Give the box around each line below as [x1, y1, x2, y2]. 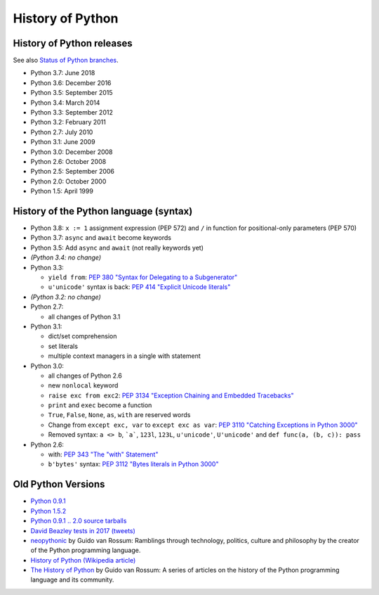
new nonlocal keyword [48, 381, 119, 390]
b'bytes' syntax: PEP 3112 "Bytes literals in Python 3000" [48, 460, 219, 468]
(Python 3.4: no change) [30, 253, 102, 262]
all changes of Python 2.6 [48, 371, 122, 380]
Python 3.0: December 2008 [30, 148, 113, 156]
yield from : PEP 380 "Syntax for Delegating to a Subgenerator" [48, 273, 238, 281]
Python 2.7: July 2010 [30, 127, 93, 136]
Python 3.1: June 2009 [30, 138, 95, 146]
